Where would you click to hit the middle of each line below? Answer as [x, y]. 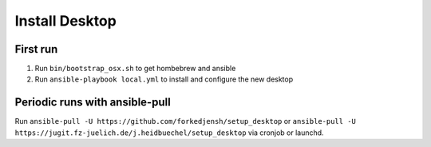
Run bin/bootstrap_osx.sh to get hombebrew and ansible [135, 69]
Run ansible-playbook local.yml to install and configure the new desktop [164, 79]
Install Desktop [66, 21]
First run [36, 49]
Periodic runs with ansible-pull [93, 103]
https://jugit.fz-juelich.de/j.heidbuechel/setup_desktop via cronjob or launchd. [169, 133]
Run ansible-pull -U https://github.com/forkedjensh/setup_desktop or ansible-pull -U [186, 121]
